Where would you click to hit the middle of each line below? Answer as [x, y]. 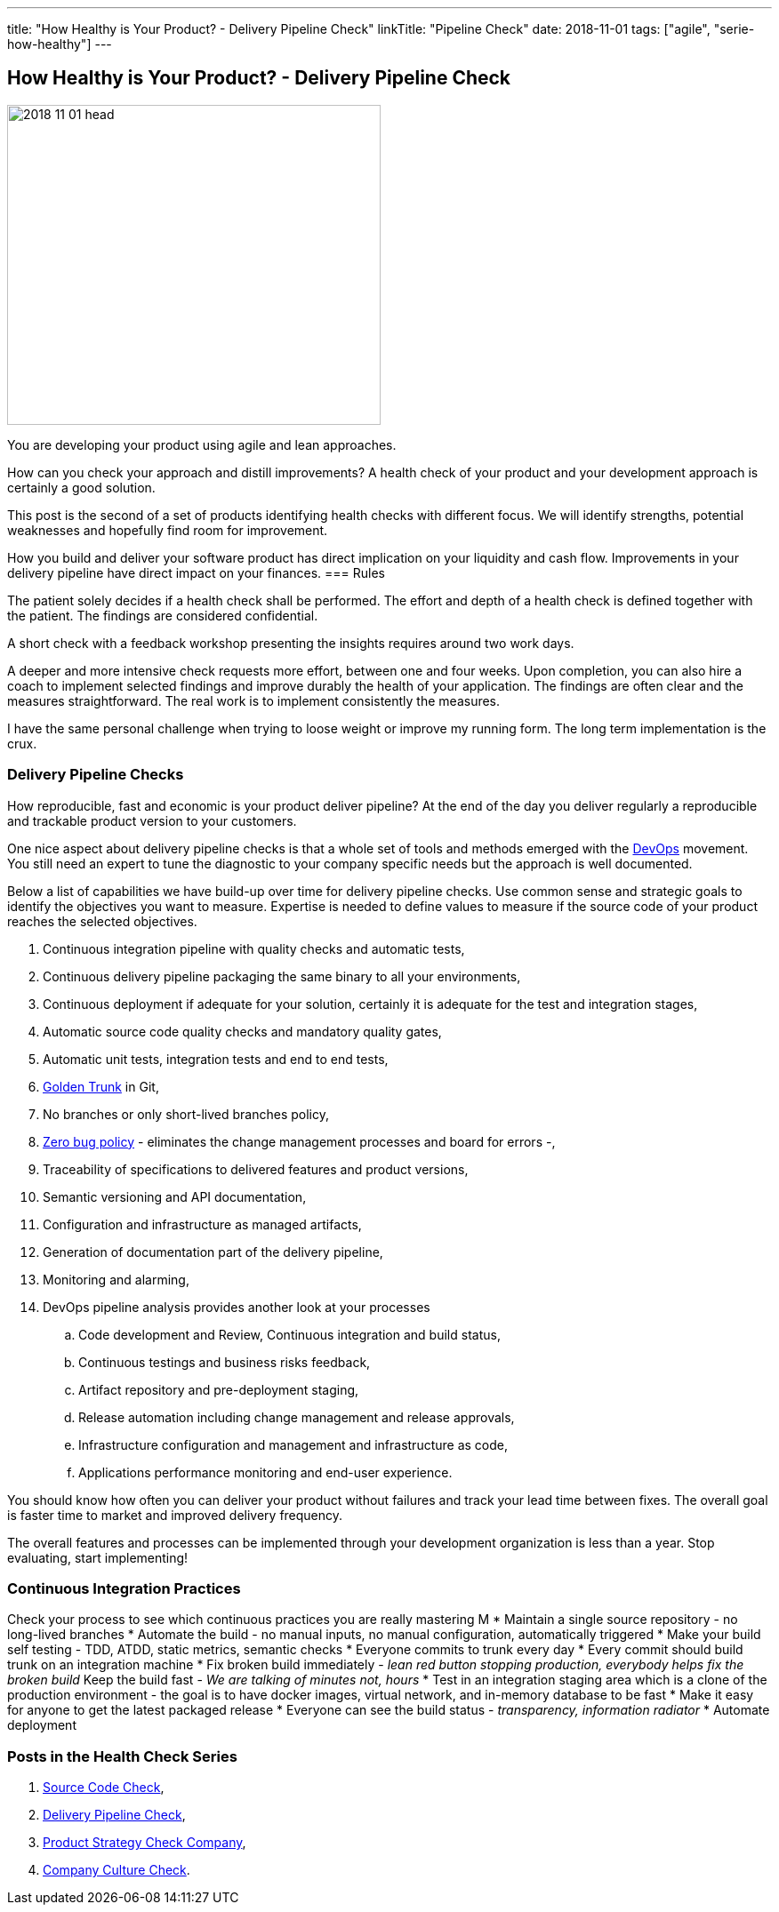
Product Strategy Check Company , [145, 1843]
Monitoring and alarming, [116, 1279]
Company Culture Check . [116, 1870]
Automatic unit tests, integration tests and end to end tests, [216, 1059]
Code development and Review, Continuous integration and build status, [289, 1334]
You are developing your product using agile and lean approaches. [202, 444]
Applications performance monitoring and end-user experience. [265, 1472]
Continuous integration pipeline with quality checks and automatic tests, [254, 948]
